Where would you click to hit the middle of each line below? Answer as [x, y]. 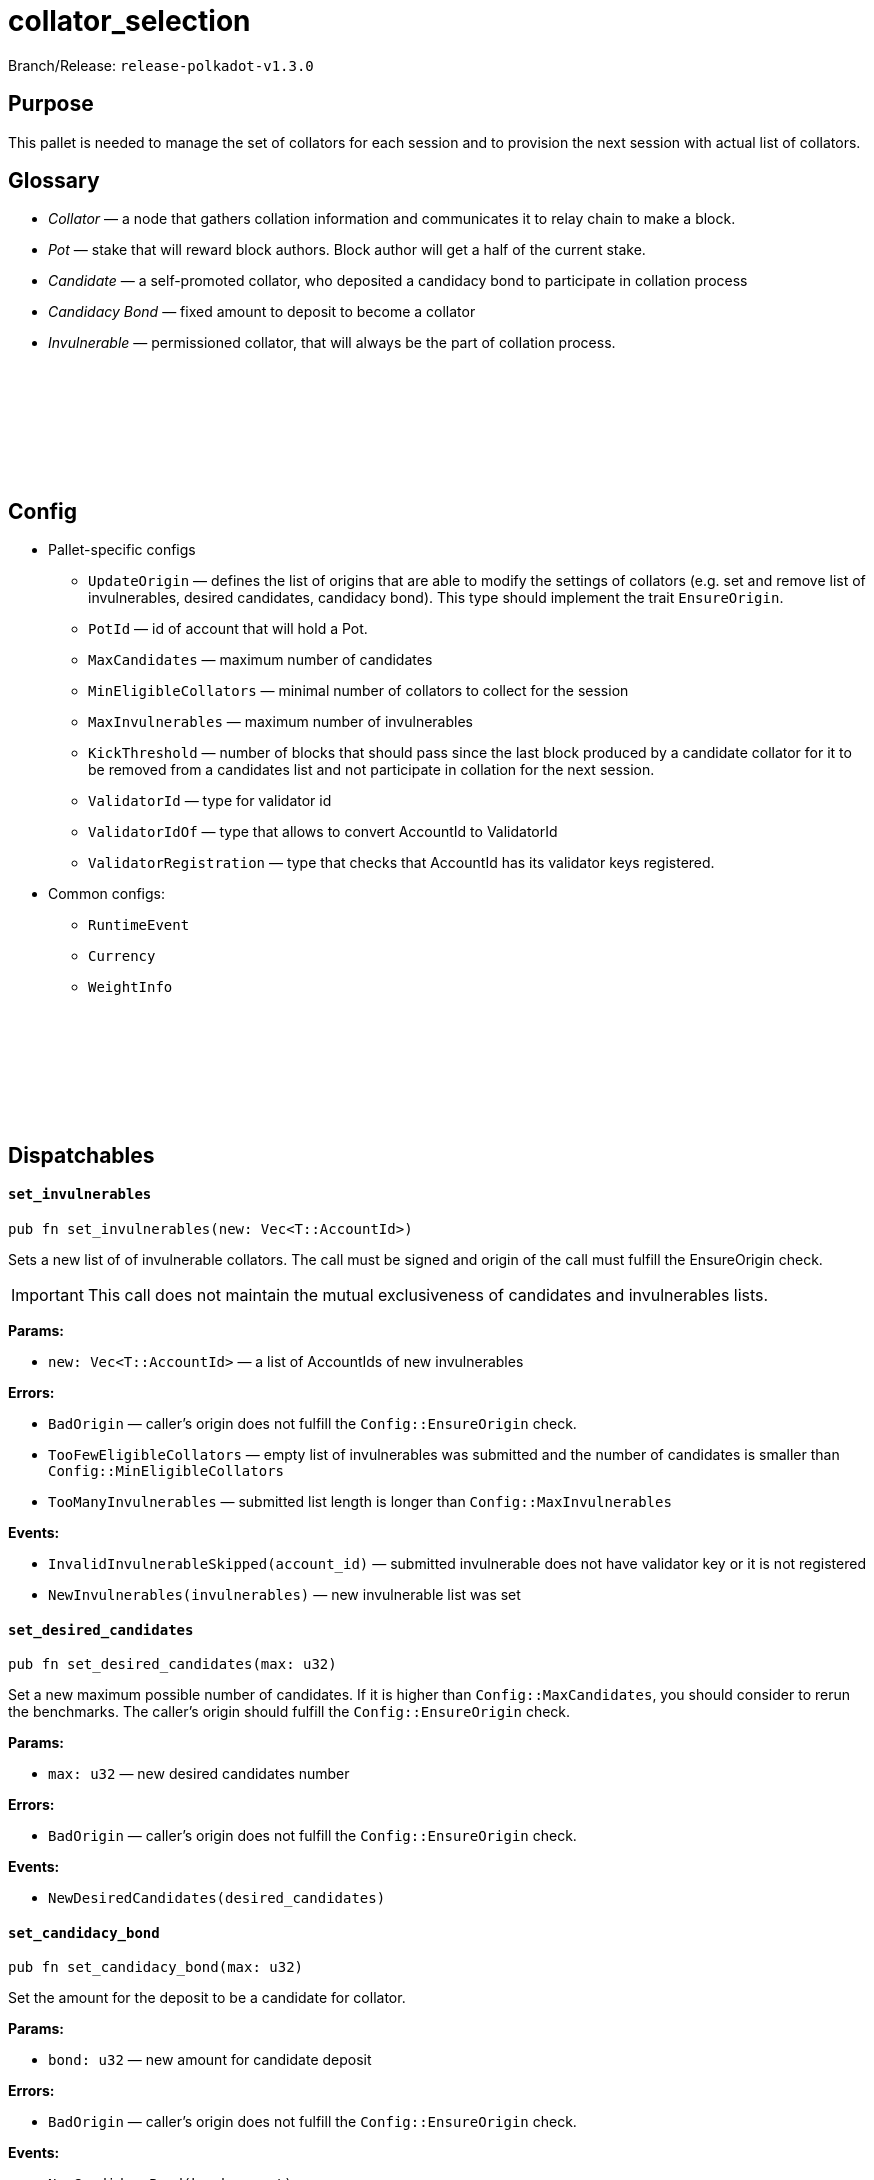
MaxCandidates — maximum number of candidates [260, 660]
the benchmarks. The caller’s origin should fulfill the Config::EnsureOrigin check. [289, 1712]
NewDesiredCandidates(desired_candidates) [217, 1898]
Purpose [51, 104]
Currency [122, 956]
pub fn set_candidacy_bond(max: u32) [156, 1967]
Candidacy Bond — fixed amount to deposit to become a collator [262, 312]
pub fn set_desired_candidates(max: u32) [172, 1664]
